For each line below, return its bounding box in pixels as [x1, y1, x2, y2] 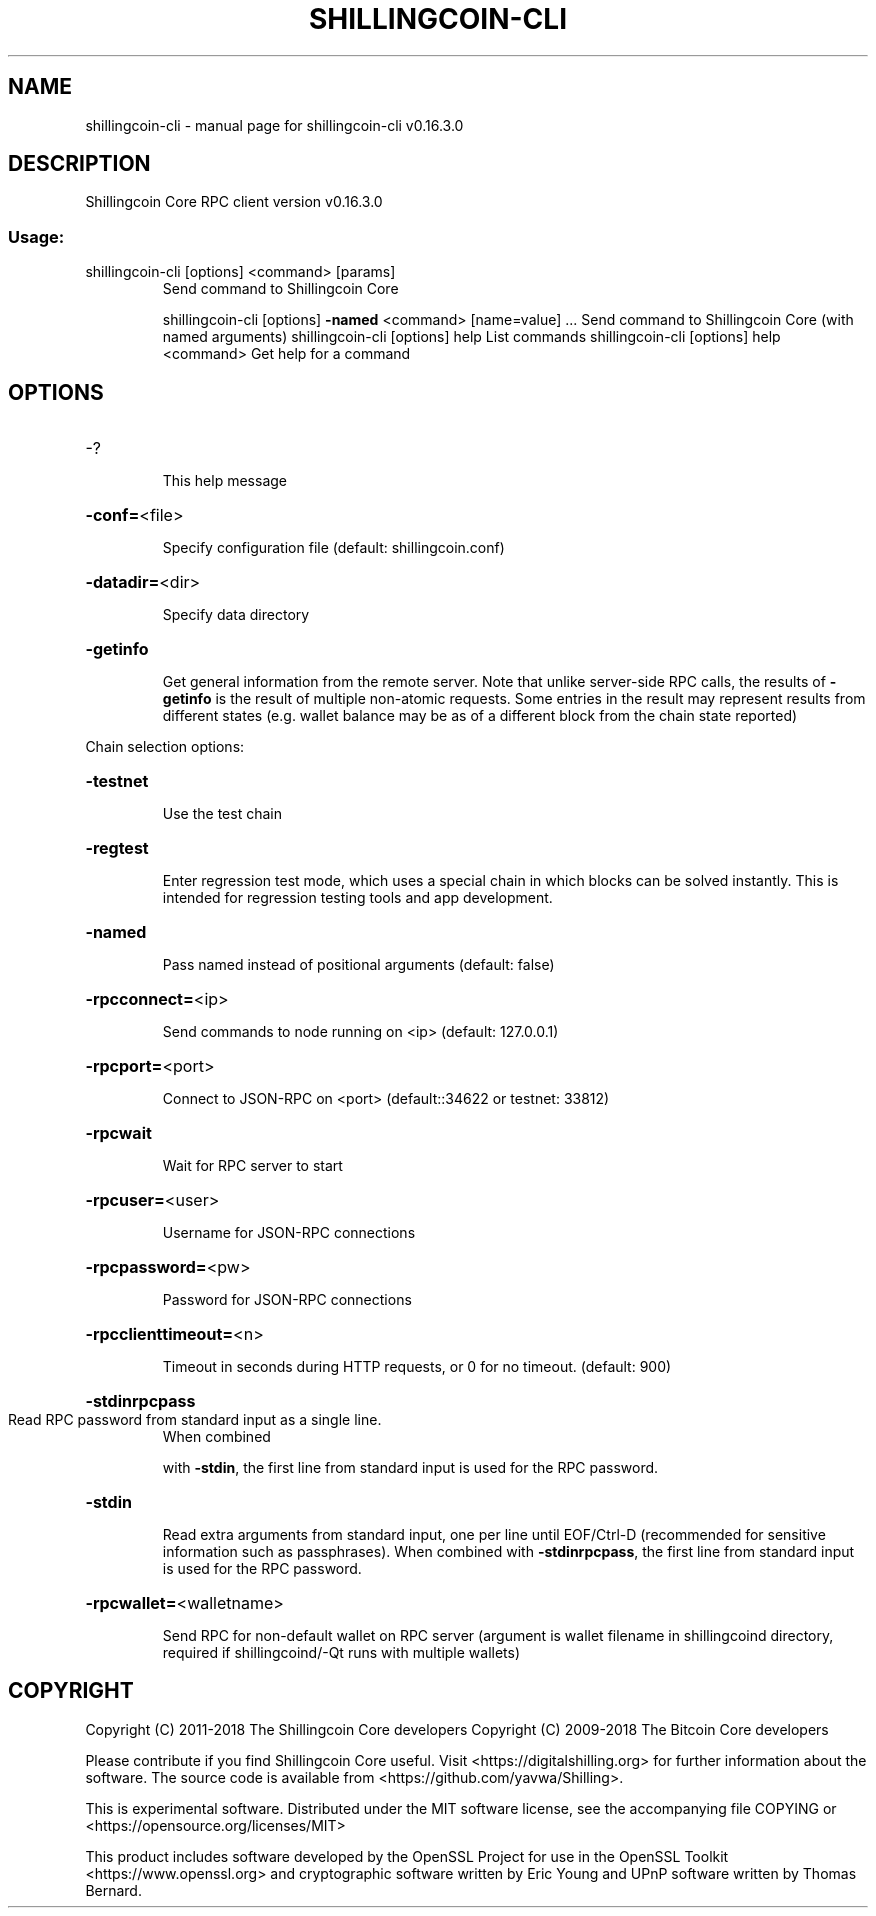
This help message [162, 472, 287, 490]
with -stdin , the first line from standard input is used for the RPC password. [162, 1459, 659, 1477]
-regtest [85, 838, 149, 859]
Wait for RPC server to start [162, 1157, 343, 1175]
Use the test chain [162, 805, 282, 823]
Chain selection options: [85, 738, 245, 756]
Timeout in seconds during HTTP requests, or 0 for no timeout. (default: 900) [162, 1358, 672, 1376]
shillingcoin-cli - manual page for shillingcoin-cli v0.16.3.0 [85, 116, 464, 134]
